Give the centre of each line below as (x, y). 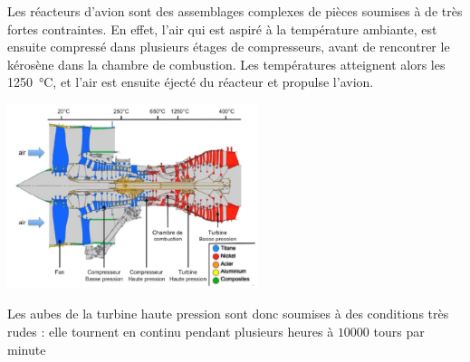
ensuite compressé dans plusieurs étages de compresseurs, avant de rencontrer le (229, 47)
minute (27, 349)
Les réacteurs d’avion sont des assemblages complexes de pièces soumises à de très (235, 11)
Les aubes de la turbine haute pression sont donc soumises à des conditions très (228, 314)
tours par (399, 331)
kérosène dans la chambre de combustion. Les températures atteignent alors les (226, 64)
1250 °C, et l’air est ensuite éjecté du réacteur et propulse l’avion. (191, 82)
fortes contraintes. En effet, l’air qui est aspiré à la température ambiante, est (222, 29)
